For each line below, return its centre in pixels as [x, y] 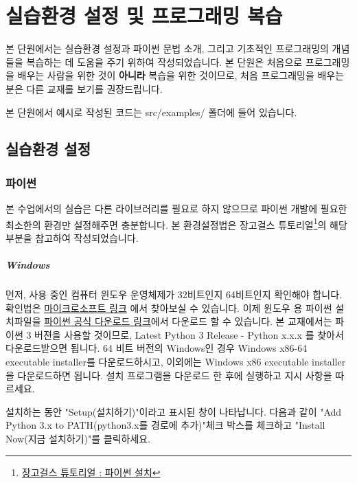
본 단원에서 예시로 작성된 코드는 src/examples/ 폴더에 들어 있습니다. [151, 112]
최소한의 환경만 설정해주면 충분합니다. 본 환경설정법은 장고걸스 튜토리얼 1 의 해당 [176, 223]
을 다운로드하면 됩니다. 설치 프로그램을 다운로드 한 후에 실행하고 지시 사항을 [169, 375]
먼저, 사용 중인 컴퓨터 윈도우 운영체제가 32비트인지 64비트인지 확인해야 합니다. [174, 294]
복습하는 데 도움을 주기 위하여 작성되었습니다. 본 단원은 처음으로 [164, 61]
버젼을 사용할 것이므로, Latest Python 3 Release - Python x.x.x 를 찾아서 [189, 334]
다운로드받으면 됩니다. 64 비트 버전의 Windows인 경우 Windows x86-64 [157, 348]
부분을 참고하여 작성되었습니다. [72, 237]
